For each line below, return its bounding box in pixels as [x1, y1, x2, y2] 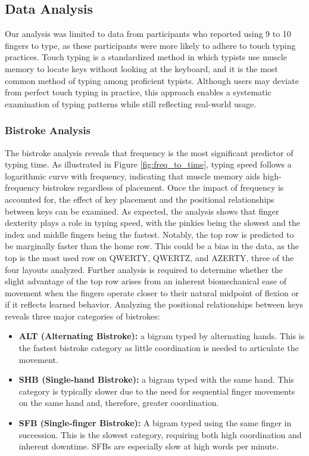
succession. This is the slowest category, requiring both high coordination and [18, 428, 302, 441]
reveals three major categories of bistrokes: [5, 309, 160, 322]
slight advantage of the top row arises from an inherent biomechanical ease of [5, 275, 286, 287]
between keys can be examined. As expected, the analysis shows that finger [5, 204, 279, 217]
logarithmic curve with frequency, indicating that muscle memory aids [5, 169, 260, 182]
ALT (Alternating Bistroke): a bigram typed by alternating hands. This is [18, 330, 305, 342]
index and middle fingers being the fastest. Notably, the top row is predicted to [5, 228, 294, 240]
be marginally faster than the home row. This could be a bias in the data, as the [5, 240, 299, 252]
